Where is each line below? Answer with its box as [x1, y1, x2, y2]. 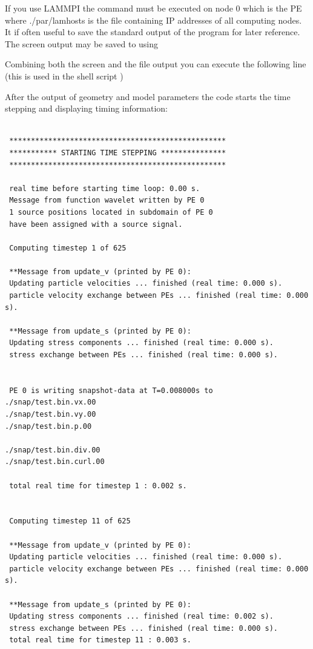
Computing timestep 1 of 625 [9, 243, 127, 252]
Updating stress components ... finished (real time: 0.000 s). [9, 338, 274, 348]
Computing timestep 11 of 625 [9, 517, 131, 526]
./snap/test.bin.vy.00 [5, 410, 96, 419]
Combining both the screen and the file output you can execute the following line [5, 58, 306, 70]
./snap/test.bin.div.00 [5, 445, 100, 454]
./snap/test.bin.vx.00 [5, 398, 96, 407]
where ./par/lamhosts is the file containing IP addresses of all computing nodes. [5, 13, 302, 26]
